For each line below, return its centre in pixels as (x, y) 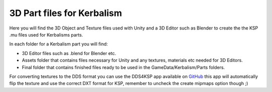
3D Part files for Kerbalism (66, 13)
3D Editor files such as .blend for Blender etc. (69, 53)
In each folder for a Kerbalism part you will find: (59, 44)
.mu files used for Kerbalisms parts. (46, 34)
